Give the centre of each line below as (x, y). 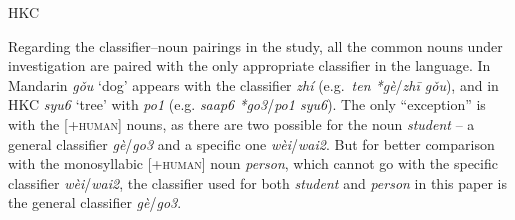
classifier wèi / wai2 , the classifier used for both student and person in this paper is (257, 182)
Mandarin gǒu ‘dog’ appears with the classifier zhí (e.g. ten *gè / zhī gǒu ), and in (253, 84)
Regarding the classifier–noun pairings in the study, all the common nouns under (255, 45)
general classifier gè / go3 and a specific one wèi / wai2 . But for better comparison (251, 143)
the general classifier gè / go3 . (95, 202)
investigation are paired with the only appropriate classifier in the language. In (249, 65)
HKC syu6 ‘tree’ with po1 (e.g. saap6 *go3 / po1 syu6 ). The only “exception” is (247, 104)
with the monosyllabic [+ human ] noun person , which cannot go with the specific (253, 163)
